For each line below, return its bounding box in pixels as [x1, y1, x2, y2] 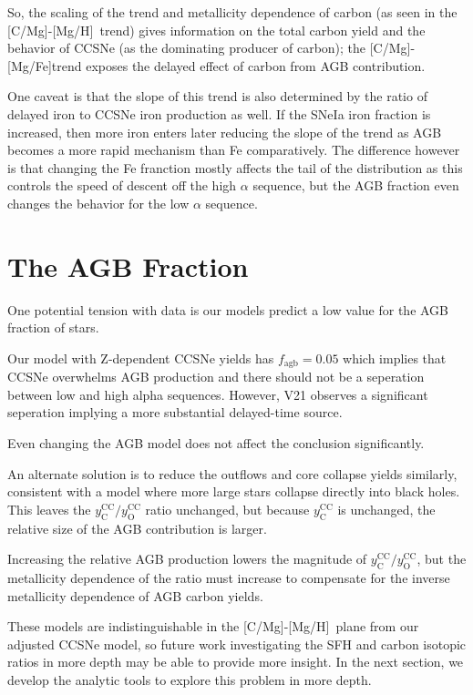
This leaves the [7, 499, 91, 518]
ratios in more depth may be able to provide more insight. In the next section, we [7, 652, 464, 671]
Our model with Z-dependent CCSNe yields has [7, 348, 274, 367]
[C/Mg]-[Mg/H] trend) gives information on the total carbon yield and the [7, 20, 426, 39]
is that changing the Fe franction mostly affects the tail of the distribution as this [7, 158, 463, 177]
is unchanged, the [337, 499, 436, 518]
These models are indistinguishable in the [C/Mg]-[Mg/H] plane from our [7, 617, 419, 636]
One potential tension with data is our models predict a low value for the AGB [7, 300, 449, 319]
